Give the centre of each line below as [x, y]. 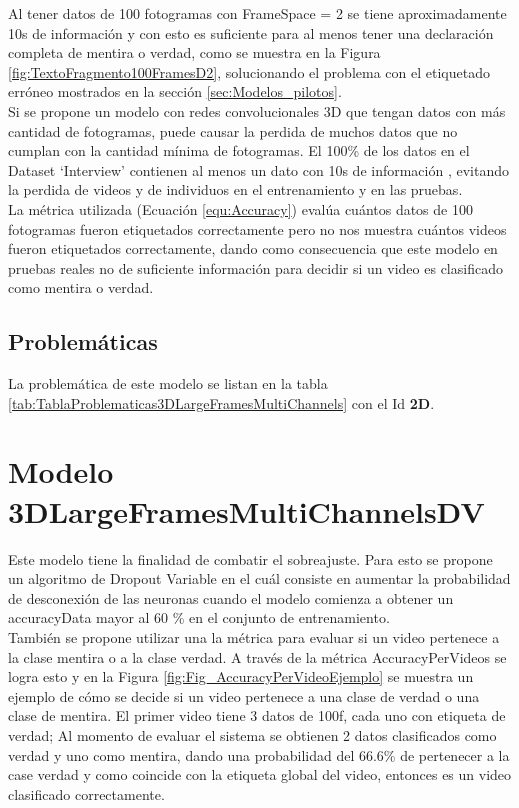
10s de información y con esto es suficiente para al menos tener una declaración [251, 32]
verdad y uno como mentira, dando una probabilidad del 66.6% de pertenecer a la [259, 754]
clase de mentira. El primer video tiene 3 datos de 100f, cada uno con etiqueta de [257, 715]
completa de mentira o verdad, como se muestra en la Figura [194, 52]
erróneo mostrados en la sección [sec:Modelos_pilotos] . [175, 91]
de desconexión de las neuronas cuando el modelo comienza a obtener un [231, 597]
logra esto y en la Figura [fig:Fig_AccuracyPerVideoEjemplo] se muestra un [241, 676]
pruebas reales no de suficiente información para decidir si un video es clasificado [255, 267]
